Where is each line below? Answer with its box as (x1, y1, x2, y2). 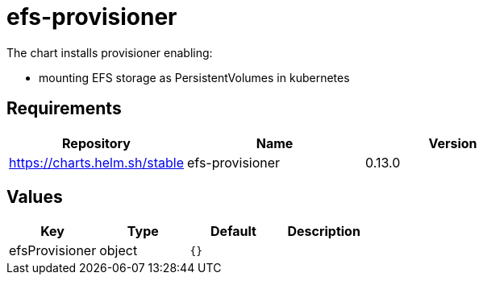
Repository (62, 134, 131, 151)
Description (287, 223, 360, 240)
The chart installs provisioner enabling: (6, 45, 213, 60)
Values (6, 187, 63, 208)
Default (210, 223, 256, 240)
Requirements (6, 98, 122, 119)
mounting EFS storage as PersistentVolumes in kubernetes (39, 70, 350, 85)
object (99, 242, 138, 259)
